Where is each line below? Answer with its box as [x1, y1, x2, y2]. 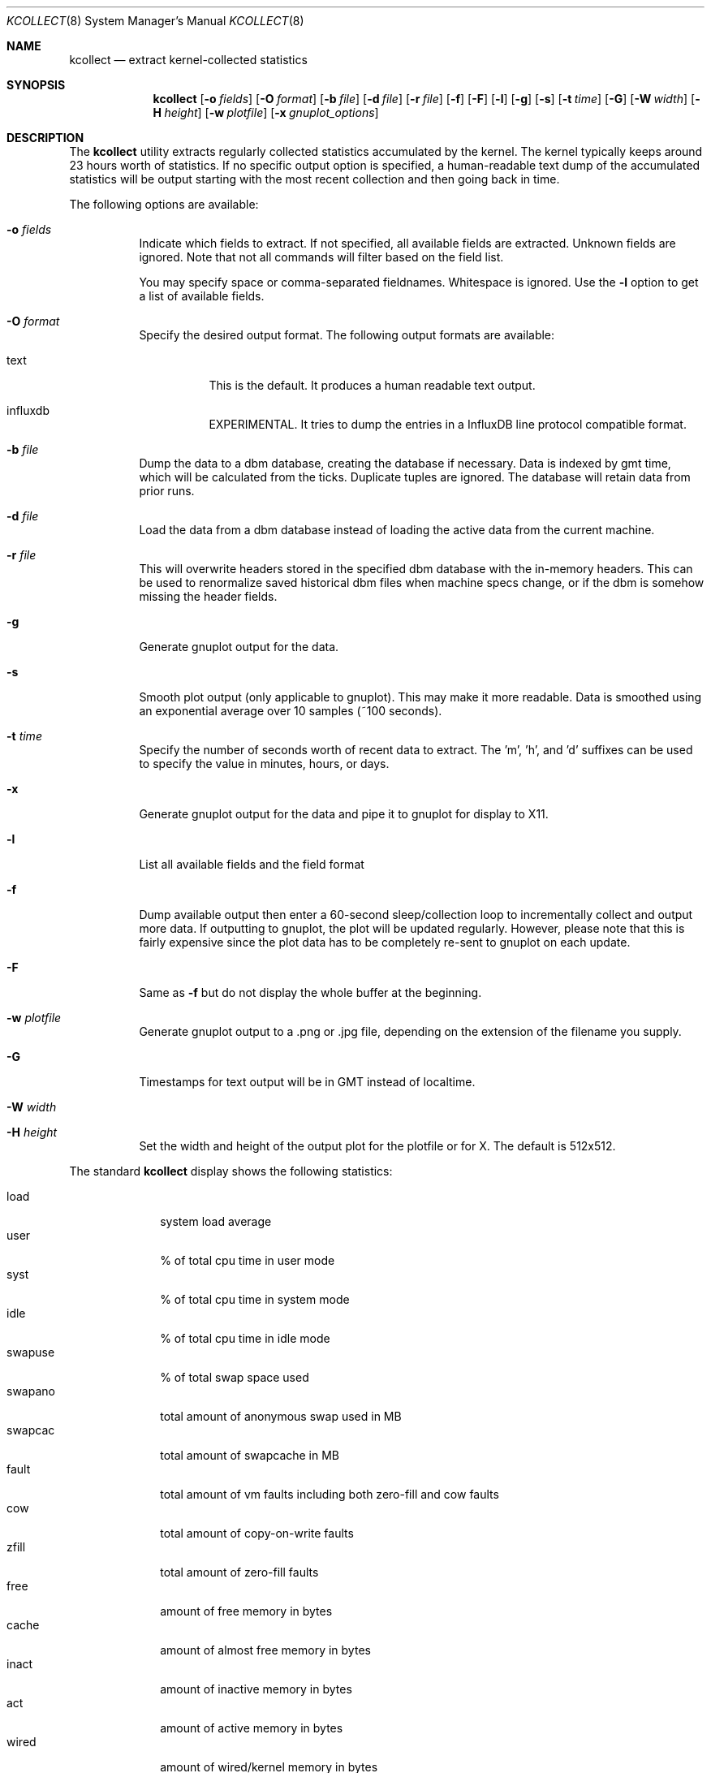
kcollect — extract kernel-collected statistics [69, 53, 308, 67]
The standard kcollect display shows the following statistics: [69, 1164, 393, 1178]
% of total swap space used [160, 1370, 309, 1384]
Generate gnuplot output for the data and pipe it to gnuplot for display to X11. [139, 807, 549, 821]
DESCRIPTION [6, 131, 84, 145]
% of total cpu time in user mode [160, 1253, 335, 1267]
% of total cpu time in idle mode [160, 1331, 330, 1345]
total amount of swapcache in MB [160, 1448, 340, 1462]
